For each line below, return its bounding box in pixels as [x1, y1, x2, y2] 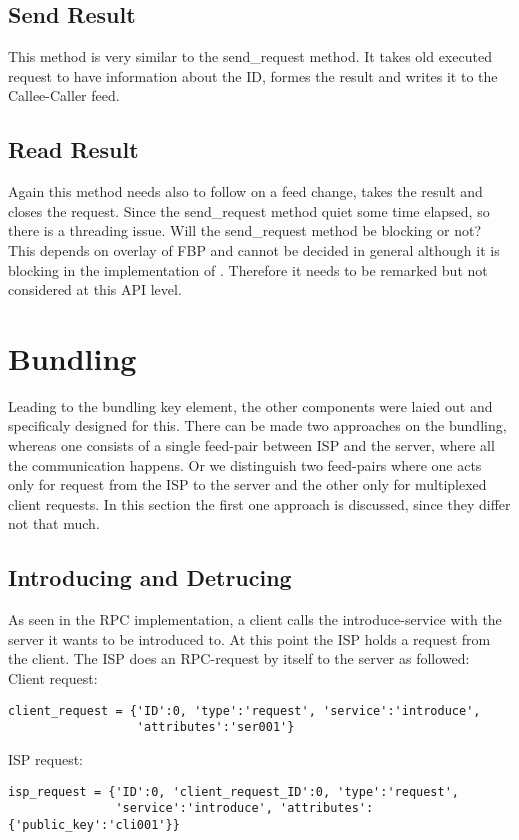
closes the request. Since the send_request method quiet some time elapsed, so [8, 200, 490, 221]
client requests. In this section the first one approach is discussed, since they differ [8, 493, 511, 514]
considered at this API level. [8, 279, 182, 300]
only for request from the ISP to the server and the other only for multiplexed [8, 474, 487, 495]
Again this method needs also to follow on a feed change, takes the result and [8, 181, 483, 202]
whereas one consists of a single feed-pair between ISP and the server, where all [8, 435, 495, 456]
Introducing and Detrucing [8, 562, 292, 593]
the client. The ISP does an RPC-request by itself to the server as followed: [8, 648, 470, 669]
